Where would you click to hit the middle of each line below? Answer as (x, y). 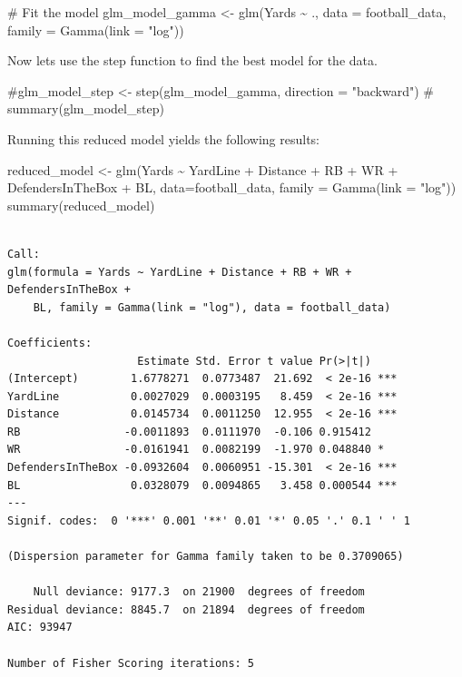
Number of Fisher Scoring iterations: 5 (131, 663)
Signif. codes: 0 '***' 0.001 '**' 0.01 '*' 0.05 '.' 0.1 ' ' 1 (209, 520)
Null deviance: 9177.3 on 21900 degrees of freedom (199, 592)
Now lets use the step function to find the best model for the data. (192, 60)
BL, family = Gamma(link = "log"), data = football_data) (212, 307)
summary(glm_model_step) (86, 108)
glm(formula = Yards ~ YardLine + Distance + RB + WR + (180, 272)
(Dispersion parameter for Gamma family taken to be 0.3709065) (206, 557)
